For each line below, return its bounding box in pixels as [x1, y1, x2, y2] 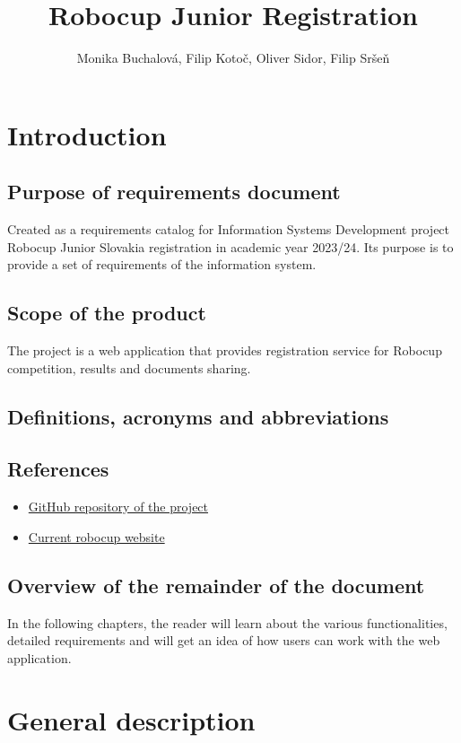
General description [7, 701, 256, 738]
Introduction [7, 116, 167, 153]
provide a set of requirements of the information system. [7, 255, 317, 274]
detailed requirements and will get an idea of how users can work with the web [7, 631, 440, 650]
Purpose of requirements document [7, 178, 341, 205]
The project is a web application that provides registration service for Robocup [7, 341, 442, 360]
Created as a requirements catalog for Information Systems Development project [7, 220, 450, 239]
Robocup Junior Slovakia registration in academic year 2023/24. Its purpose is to [7, 237, 454, 256]
